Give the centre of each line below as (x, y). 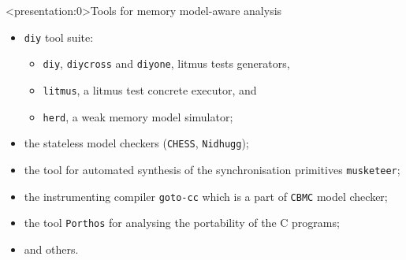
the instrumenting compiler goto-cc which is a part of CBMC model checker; (206, 196)
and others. (51, 249)
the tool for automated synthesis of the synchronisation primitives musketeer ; (212, 169)
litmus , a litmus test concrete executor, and (150, 89)
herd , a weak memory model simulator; (138, 116)
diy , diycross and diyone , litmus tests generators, (166, 63)
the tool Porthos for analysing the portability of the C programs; (182, 223)
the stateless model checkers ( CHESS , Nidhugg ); (136, 143)
